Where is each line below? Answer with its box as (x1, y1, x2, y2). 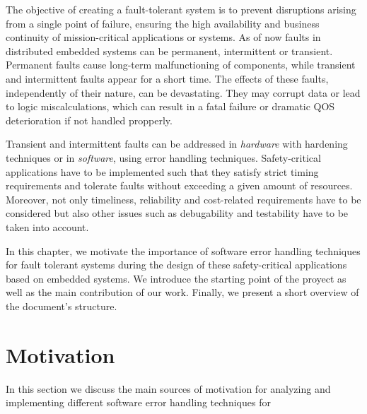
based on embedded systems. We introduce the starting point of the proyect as (6, 271, 346, 285)
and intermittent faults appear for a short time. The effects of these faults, (6, 71, 329, 85)
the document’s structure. (6, 298, 117, 313)
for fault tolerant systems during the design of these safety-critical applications (6, 257, 347, 272)
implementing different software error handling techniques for (6, 395, 271, 410)
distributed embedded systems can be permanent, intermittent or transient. (6, 43, 333, 58)
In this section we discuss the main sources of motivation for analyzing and (6, 381, 331, 396)
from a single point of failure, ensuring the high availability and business (6, 16, 320, 30)
